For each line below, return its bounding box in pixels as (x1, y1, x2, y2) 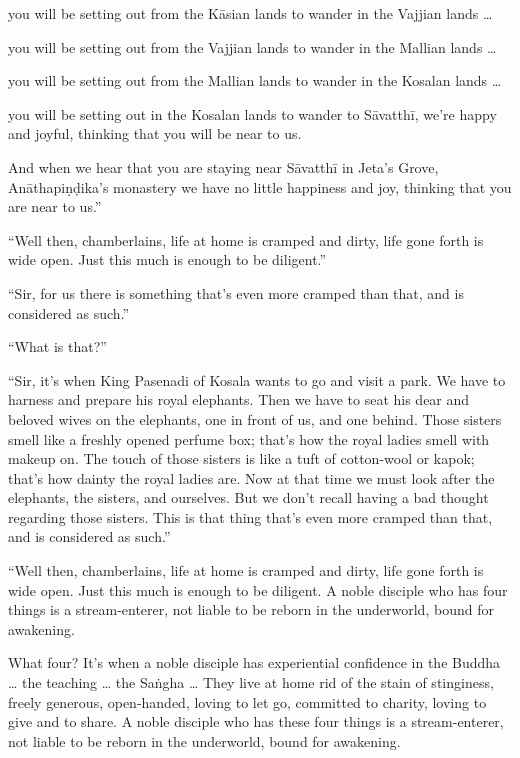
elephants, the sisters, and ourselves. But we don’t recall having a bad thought (8, 487, 489, 508)
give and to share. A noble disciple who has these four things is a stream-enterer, (8, 711, 504, 732)
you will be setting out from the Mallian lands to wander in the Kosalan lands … (8, 70, 502, 91)
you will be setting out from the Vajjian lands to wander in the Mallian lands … (8, 36, 497, 57)
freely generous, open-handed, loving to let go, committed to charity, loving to (8, 691, 487, 712)
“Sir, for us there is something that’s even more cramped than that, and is (8, 282, 464, 303)
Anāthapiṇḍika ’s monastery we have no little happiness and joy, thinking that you (8, 176, 512, 197)
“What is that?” (8, 336, 107, 357)
